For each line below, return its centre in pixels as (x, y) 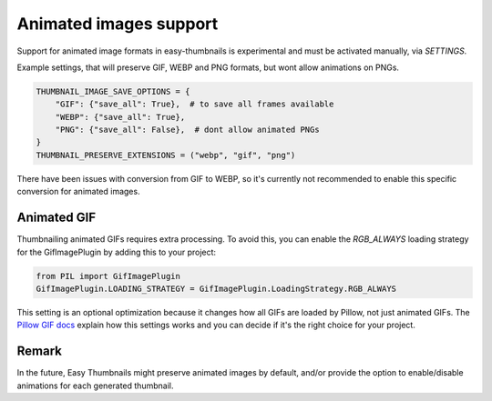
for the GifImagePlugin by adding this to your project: (117, 252)
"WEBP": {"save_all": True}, (120, 117)
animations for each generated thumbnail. (95, 386)
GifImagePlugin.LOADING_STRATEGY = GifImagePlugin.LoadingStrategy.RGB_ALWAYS (216, 288)
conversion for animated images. (78, 192)
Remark (40, 351)
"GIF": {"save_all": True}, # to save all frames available (195, 104)
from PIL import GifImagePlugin (108, 276)
